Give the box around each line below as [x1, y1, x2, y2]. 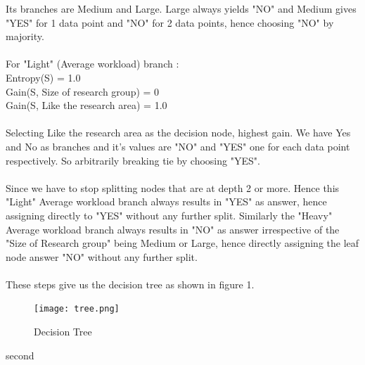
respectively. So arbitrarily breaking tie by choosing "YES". [6, 153, 260, 167]
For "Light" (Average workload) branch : [6, 56, 179, 71]
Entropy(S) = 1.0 [6, 70, 81, 84]
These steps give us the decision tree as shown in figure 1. [6, 276, 255, 291]
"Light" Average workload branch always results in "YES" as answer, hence [6, 194, 327, 209]
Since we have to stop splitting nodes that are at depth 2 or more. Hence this [6, 180, 340, 195]
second [6, 347, 34, 362]
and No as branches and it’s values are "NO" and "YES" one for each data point [6, 139, 350, 153]
